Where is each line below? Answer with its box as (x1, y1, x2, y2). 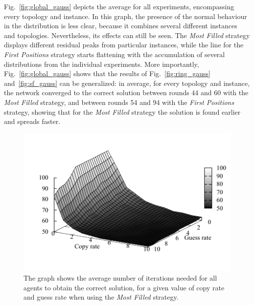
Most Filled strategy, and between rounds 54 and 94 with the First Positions (4, 97, 234, 107)
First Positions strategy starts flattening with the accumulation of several (4, 49, 225, 59)
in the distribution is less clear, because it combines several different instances (4, 20, 237, 31)
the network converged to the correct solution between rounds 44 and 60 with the (4, 87, 249, 98)
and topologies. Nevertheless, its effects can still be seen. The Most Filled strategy (4, 30, 250, 40)
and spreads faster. (4, 116, 61, 126)
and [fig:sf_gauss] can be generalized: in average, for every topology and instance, (4, 78, 250, 88)
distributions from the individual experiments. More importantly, (4, 59, 199, 69)
